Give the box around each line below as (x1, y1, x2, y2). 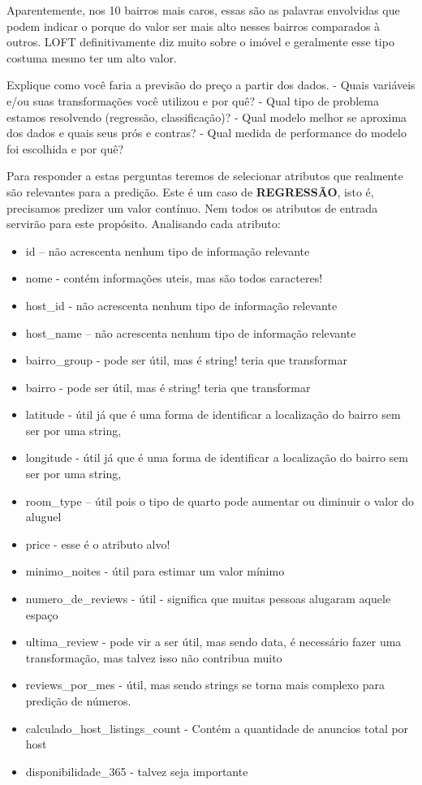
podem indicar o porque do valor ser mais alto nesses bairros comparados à (6, 17, 381, 34)
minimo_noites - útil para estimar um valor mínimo (25, 563, 285, 580)
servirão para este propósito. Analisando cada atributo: (6, 215, 281, 232)
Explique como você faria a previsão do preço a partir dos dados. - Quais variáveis (6, 76, 416, 93)
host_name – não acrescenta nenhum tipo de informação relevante (25, 324, 356, 341)
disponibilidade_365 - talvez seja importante (25, 762, 248, 779)
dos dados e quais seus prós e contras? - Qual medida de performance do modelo (6, 124, 407, 141)
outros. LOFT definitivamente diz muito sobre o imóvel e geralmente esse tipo (6, 33, 394, 50)
